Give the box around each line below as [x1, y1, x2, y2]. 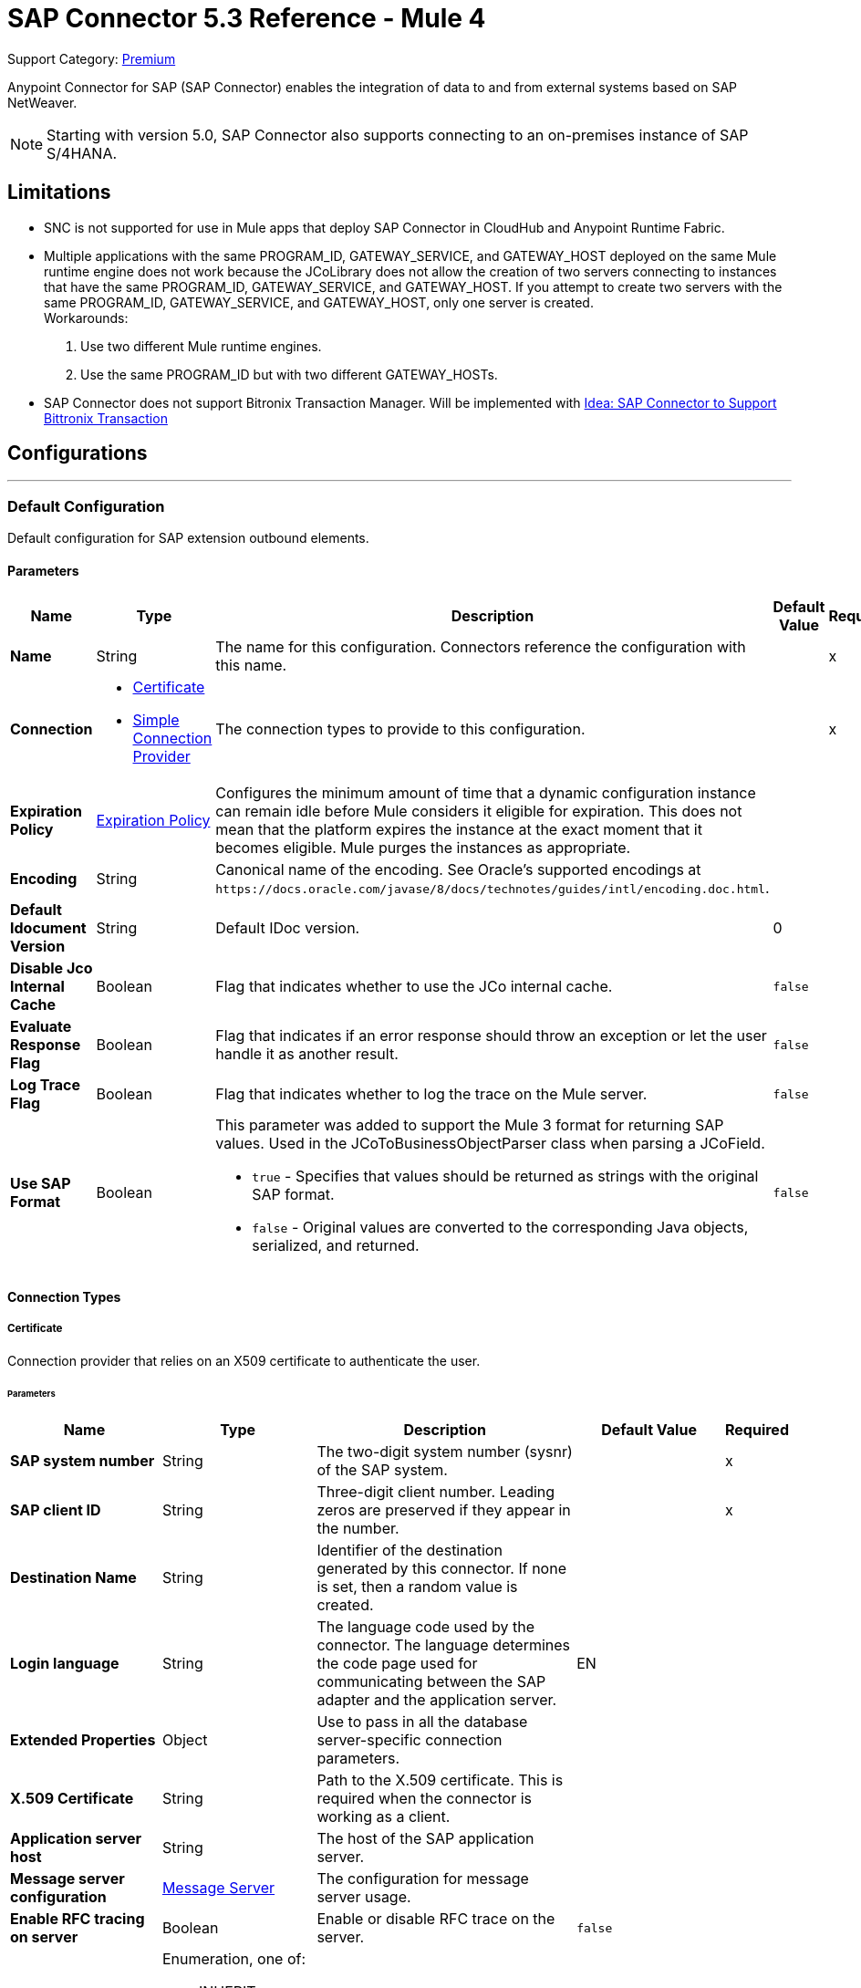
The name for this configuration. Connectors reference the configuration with [215, 638, 746, 657]
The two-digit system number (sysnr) [316, 1442, 573, 1462]
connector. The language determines [316, 1636, 571, 1655]
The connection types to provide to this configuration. [215, 720, 586, 739]
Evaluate [10, 1017, 72, 1036]
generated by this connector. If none [316, 1559, 566, 1578]
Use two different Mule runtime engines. [80, 338, 322, 354]
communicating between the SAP [316, 1672, 546, 1691]
